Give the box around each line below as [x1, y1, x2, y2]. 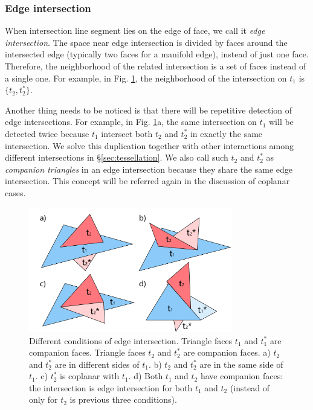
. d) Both [128, 370, 163, 382]
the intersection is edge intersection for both [29, 381, 193, 394]
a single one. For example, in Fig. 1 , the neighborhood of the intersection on [5, 71, 287, 84]
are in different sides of [54, 357, 140, 370]
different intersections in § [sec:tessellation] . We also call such [5, 151, 228, 164]
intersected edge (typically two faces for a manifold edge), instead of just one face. [5, 48, 309, 60]
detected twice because [5, 127, 89, 139]
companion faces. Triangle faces [29, 346, 146, 359]
